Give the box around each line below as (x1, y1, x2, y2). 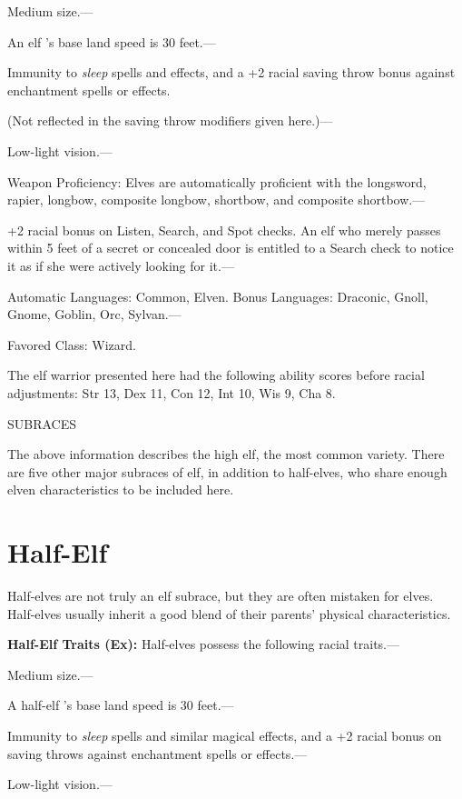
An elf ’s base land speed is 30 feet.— (7, 32, 216, 51)
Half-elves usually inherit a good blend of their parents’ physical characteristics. (7, 604, 451, 623)
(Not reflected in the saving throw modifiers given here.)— (7, 111, 333, 130)
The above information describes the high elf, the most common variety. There (7, 444, 445, 464)
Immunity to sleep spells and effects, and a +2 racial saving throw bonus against (7, 63, 456, 82)
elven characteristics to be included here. (7, 480, 234, 499)
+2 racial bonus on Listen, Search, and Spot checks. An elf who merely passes (7, 220, 441, 239)
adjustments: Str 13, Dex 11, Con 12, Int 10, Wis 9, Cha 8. (7, 383, 336, 402)
